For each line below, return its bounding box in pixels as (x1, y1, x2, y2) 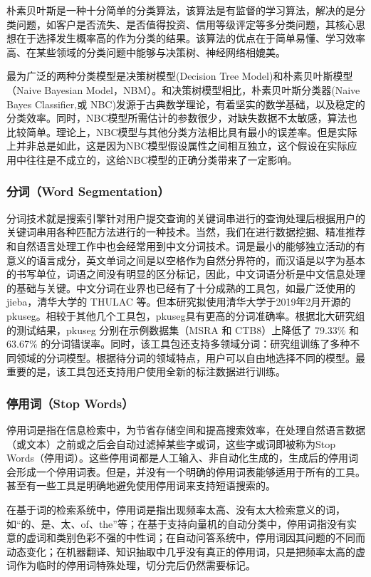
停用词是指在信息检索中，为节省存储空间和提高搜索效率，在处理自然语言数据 (6, 422, 365, 437)
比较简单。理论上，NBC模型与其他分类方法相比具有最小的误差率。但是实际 (6, 124, 357, 139)
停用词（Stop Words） (6, 394, 134, 412)
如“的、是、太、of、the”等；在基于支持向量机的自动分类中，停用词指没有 (6, 516, 347, 531)
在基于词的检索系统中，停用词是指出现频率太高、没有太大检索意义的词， (6, 502, 345, 517)
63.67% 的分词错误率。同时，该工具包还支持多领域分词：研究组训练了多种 (6, 336, 350, 351)
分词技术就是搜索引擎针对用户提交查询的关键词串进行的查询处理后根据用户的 (6, 210, 365, 225)
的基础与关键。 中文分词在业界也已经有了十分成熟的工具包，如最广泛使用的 (6, 280, 355, 295)
